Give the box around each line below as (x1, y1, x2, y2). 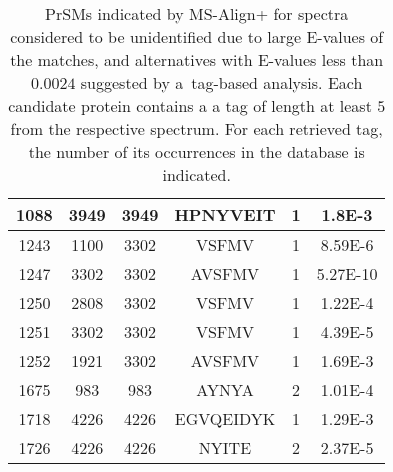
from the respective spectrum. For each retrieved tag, (10, 117, 383, 140)
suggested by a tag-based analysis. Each (80, 71, 363, 94)
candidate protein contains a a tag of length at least (8, 94, 372, 117)
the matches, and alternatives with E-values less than (10, 48, 384, 71)
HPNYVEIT (174, 203, 276, 226)
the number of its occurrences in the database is (28, 140, 365, 163)
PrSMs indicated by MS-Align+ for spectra (45, 2, 349, 25)
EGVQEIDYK (174, 407, 276, 430)
